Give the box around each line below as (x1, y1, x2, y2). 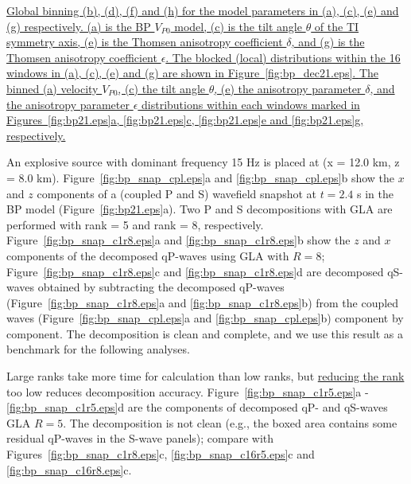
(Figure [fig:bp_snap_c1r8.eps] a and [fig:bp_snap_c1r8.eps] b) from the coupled (6, 294, 399, 310)
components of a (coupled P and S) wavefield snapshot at (37, 185, 317, 201)
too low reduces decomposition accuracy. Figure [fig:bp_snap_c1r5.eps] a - (6, 383, 369, 400)
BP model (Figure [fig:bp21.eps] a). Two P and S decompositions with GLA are (6, 201, 393, 217)
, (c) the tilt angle (118, 80, 206, 96)
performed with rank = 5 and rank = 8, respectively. (6, 216, 264, 232)
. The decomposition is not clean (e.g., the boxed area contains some (63, 414, 397, 431)
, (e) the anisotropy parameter (214, 80, 362, 96)
